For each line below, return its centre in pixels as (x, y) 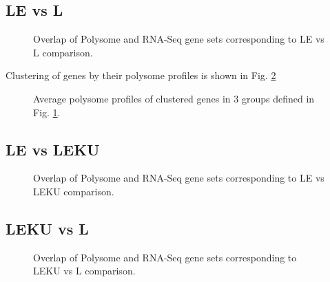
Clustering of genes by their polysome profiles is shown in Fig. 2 (141, 75)
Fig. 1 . (47, 112)
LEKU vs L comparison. (84, 271)
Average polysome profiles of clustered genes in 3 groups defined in (174, 98)
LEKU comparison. (74, 191)
